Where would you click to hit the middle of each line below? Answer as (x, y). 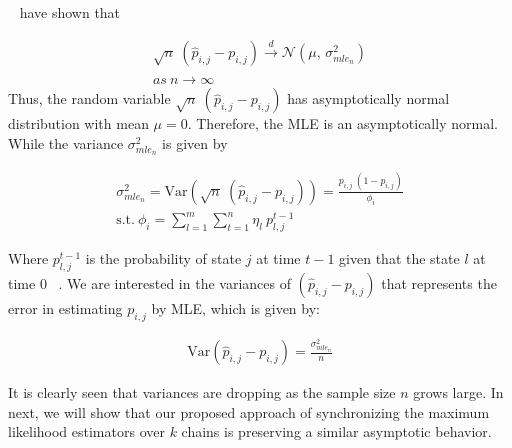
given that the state (399, 258)
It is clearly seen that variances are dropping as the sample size (202, 392)
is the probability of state (163, 258)
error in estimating (65, 307)
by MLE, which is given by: (235, 307)
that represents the (439, 282)
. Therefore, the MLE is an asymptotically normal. (342, 123)
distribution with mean (78, 123)
